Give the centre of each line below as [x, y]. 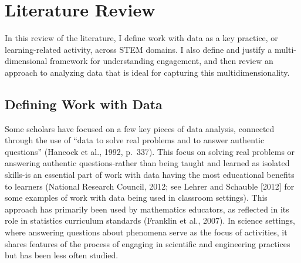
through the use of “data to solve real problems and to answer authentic [135, 140]
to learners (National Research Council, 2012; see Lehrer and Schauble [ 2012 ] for [150, 186]
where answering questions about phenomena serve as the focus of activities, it [146, 232]
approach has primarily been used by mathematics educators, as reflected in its [147, 209]
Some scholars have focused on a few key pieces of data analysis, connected [140, 128]
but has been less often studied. [62, 255]
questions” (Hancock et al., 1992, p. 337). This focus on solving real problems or [150, 151]
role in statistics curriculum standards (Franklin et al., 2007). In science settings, [150, 220]
